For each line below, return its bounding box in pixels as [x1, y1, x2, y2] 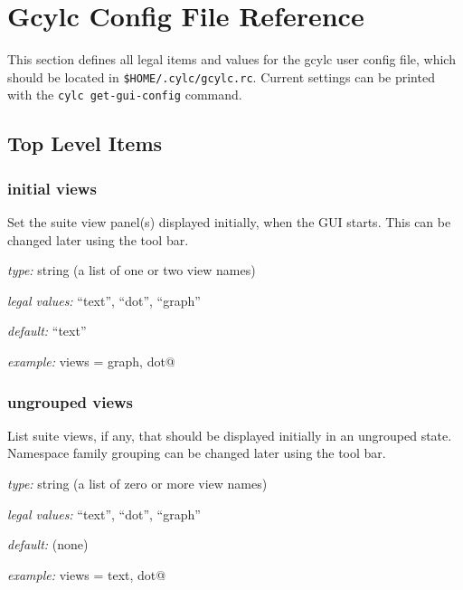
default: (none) [7, 535, 89, 554]
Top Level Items [7, 129, 163, 157]
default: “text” [7, 321, 87, 340]
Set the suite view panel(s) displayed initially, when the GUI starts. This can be [7, 213, 451, 232]
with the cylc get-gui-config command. [7, 85, 242, 104]
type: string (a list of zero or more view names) [7, 474, 268, 492]
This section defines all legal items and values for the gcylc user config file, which [7, 50, 456, 69]
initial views [7, 176, 97, 199]
